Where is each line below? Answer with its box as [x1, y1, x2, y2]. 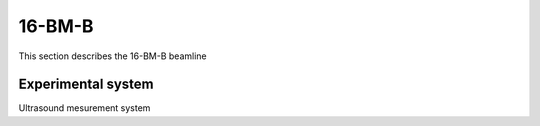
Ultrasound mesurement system [18, 102, 151, 114]
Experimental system [18, 76, 154, 93]
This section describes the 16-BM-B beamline [18, 50, 207, 62]
